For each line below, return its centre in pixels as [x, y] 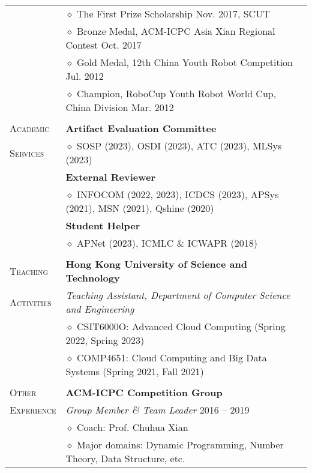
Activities [31, 302]
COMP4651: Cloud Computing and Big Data [172, 357]
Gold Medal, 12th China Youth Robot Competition [185, 62]
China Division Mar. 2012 [120, 107]
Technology [93, 278]
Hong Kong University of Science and [156, 264]
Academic [30, 128]
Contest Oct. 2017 [104, 45]
